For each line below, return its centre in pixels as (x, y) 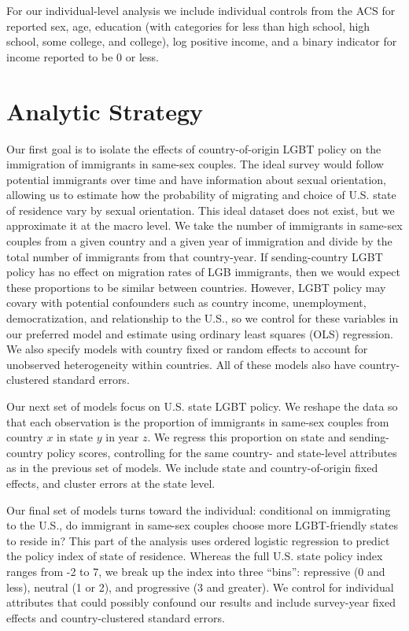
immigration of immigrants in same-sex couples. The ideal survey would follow (195, 164)
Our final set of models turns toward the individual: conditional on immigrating (199, 509)
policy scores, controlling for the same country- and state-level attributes (222, 452)
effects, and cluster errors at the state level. (111, 483)
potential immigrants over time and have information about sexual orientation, (196, 179)
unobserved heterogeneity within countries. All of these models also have (181, 364)
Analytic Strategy (105, 111)
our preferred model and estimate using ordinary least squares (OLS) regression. (200, 333)
